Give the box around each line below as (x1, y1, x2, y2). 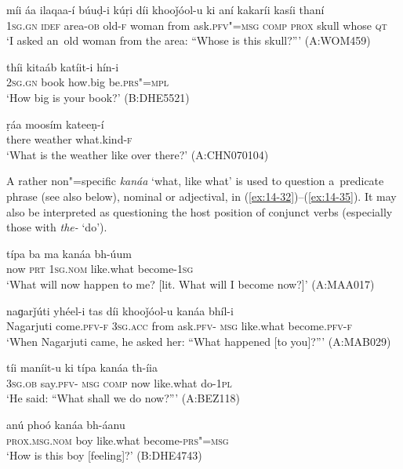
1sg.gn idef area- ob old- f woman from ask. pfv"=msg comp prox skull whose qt (6, 16, 387, 33)
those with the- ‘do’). (6, 219, 107, 235)
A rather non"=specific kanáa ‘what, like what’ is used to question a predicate (6, 173, 384, 189)
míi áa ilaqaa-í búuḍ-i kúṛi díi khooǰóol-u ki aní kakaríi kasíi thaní (6, 2, 325, 17)
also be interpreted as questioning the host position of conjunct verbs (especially (6, 203, 393, 220)
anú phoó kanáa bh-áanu (6, 416, 125, 433)
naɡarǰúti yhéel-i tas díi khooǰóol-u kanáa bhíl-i (6, 302, 234, 318)
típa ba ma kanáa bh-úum (6, 245, 132, 261)
